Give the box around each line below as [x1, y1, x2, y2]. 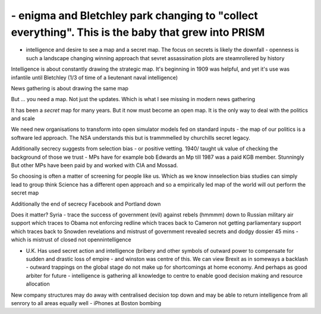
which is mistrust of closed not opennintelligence [11, 236, 131, 243]
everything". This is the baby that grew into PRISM [11, 26, 265, 39]
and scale [11, 115, 35, 122]
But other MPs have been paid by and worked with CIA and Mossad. [11, 162, 178, 169]
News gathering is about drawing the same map [11, 84, 129, 92]
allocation [26, 280, 50, 288]
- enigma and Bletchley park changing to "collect [11, 9, 258, 22]
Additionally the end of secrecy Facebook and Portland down [11, 200, 161, 208]
